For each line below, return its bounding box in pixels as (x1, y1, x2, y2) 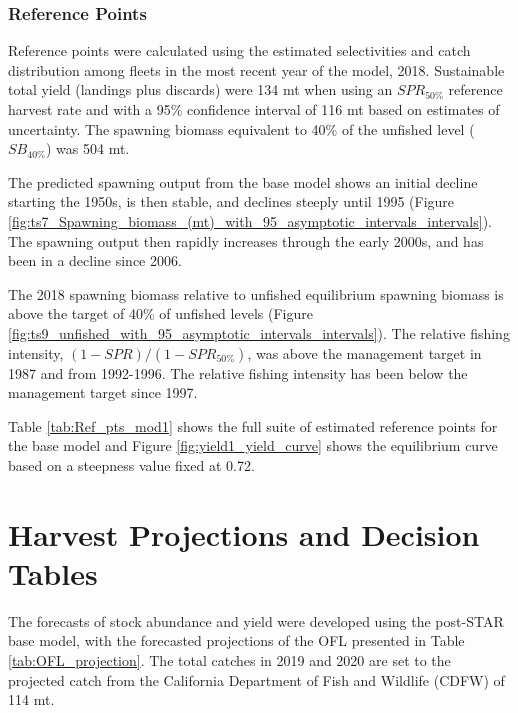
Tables (8, 552, 98, 593)
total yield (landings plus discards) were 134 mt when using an (8, 79, 393, 100)
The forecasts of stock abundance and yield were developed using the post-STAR (8, 610, 504, 631)
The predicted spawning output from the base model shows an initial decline (8, 171, 478, 192)
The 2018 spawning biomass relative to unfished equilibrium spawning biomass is (8, 283, 504, 304)
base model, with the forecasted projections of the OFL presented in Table (8, 630, 465, 651)
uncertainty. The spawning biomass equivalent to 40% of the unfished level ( (8, 118, 475, 139)
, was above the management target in (247, 342, 482, 363)
